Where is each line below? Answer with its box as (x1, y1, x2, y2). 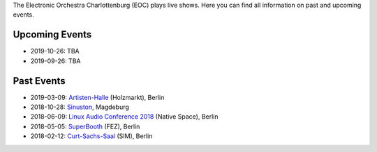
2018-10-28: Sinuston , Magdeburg (30, 103, 129, 111)
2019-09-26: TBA (30, 56, 81, 65)
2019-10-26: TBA (30, 47, 80, 56)
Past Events (13, 75, 66, 87)
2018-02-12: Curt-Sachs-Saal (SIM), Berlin (30, 132, 153, 140)
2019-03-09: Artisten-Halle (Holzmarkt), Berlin (30, 93, 165, 101)
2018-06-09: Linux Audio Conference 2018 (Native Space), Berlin (30, 112, 219, 121)
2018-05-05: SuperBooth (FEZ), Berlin (30, 122, 140, 130)
